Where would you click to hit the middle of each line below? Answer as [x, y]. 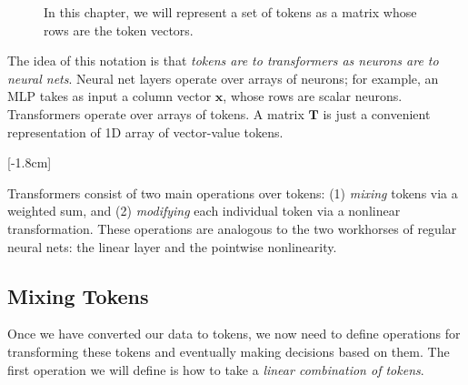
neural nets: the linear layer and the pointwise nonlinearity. [172, 246]
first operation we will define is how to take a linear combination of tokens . [216, 369]
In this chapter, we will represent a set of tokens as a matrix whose [230, 12]
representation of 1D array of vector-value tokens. [145, 132]
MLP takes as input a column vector [110, 96]
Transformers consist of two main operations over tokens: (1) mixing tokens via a [233, 192]
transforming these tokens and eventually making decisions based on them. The [229, 351]
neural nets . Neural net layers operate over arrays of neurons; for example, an [223, 78]
